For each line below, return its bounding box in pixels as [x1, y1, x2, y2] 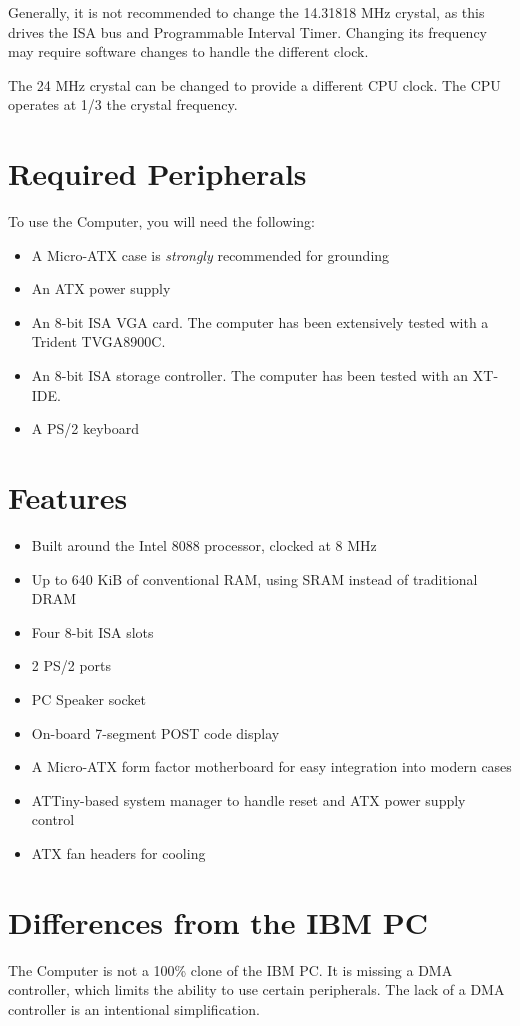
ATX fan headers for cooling [31, 842, 206, 863]
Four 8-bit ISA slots [31, 621, 154, 642]
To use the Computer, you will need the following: [8, 211, 315, 232]
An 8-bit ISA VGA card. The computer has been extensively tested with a [31, 311, 489, 332]
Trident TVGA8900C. [31, 331, 166, 352]
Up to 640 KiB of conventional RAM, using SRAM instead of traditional [31, 568, 478, 589]
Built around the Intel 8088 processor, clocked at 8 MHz [31, 534, 377, 555]
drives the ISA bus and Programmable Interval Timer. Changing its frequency [8, 21, 488, 42]
